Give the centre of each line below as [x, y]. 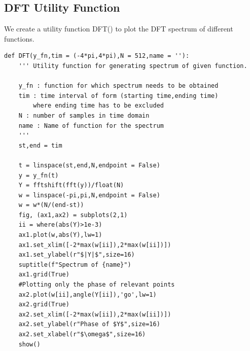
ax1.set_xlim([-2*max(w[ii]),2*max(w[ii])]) [95, 245]
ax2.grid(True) [44, 305]
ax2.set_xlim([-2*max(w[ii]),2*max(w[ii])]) [95, 314]
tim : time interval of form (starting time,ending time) [118, 96]
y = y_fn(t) [39, 175]
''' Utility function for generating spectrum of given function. [133, 66]
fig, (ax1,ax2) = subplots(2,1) [73, 215]
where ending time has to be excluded [98, 106]
